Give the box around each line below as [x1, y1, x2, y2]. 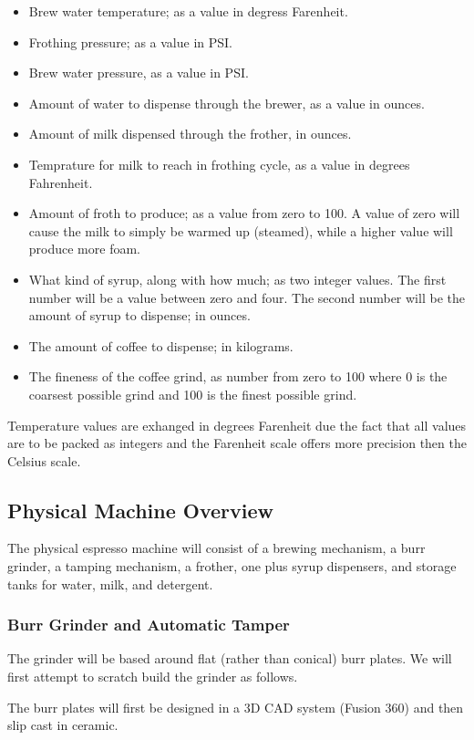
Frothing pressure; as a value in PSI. [28, 32, 232, 51]
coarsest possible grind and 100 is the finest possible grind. [28, 384, 357, 403]
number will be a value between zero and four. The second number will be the [28, 287, 465, 307]
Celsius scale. [7, 451, 81, 470]
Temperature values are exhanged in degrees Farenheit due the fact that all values [7, 415, 467, 434]
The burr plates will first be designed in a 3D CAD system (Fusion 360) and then [7, 697, 464, 716]
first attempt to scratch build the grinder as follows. [7, 667, 298, 686]
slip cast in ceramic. [7, 715, 118, 735]
